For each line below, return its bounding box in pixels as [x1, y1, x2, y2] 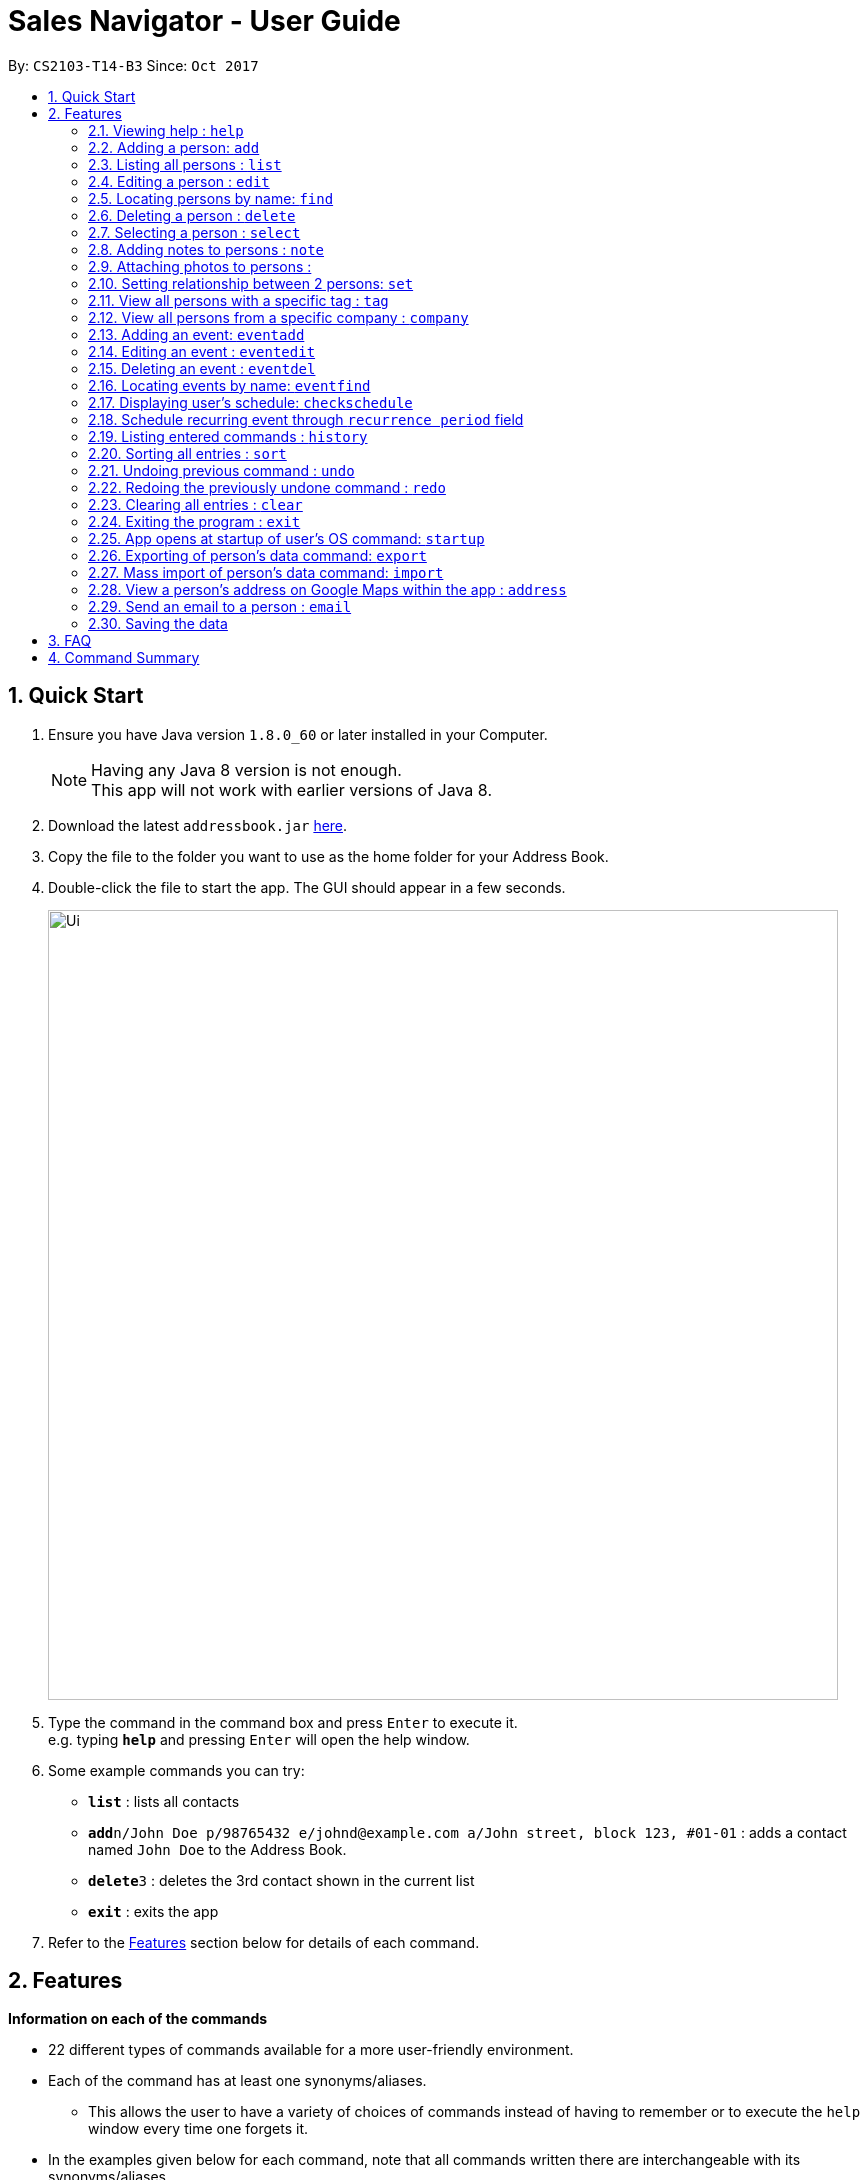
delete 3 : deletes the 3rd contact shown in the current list [88, 1871, 475, 1889]
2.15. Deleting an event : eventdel [88, 359, 316, 377]
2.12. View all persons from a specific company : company [88, 308, 469, 326]
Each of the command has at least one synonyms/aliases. [48, 2072, 427, 2090]
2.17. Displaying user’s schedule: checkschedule [88, 393, 413, 411]
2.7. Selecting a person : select [88, 223, 301, 241]
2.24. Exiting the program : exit [88, 512, 301, 530]
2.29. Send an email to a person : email [88, 597, 352, 615]
